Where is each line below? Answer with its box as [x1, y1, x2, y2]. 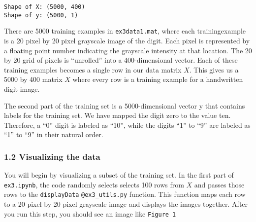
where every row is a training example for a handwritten [72, 74, 243, 84]
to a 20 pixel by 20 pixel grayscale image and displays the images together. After [4, 199, 248, 209]
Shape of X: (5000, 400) [4, 3, 85, 10]
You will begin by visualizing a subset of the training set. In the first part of [4, 170, 234, 180]
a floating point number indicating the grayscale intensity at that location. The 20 [4, 45, 252, 55]
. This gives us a [189, 64, 239, 74]
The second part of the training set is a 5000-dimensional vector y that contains [4, 100, 245, 111]
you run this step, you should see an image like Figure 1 [4, 208, 176, 219]
